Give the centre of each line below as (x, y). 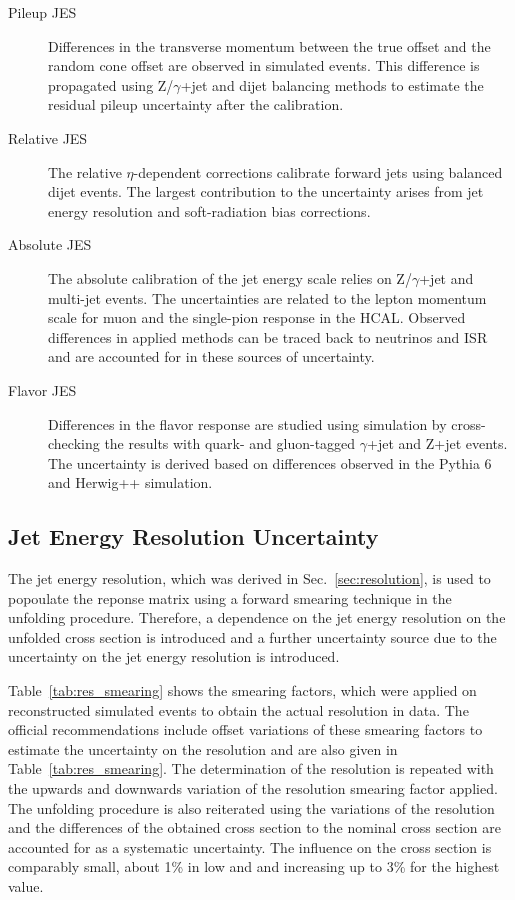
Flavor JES (42, 389)
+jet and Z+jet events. (437, 443)
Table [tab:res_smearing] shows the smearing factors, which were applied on (242, 690)
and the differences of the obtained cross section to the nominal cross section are (254, 827)
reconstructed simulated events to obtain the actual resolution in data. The (238, 709)
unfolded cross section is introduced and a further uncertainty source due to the (252, 636)
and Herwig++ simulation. (130, 482)
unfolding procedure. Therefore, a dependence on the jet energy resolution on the (257, 617)
